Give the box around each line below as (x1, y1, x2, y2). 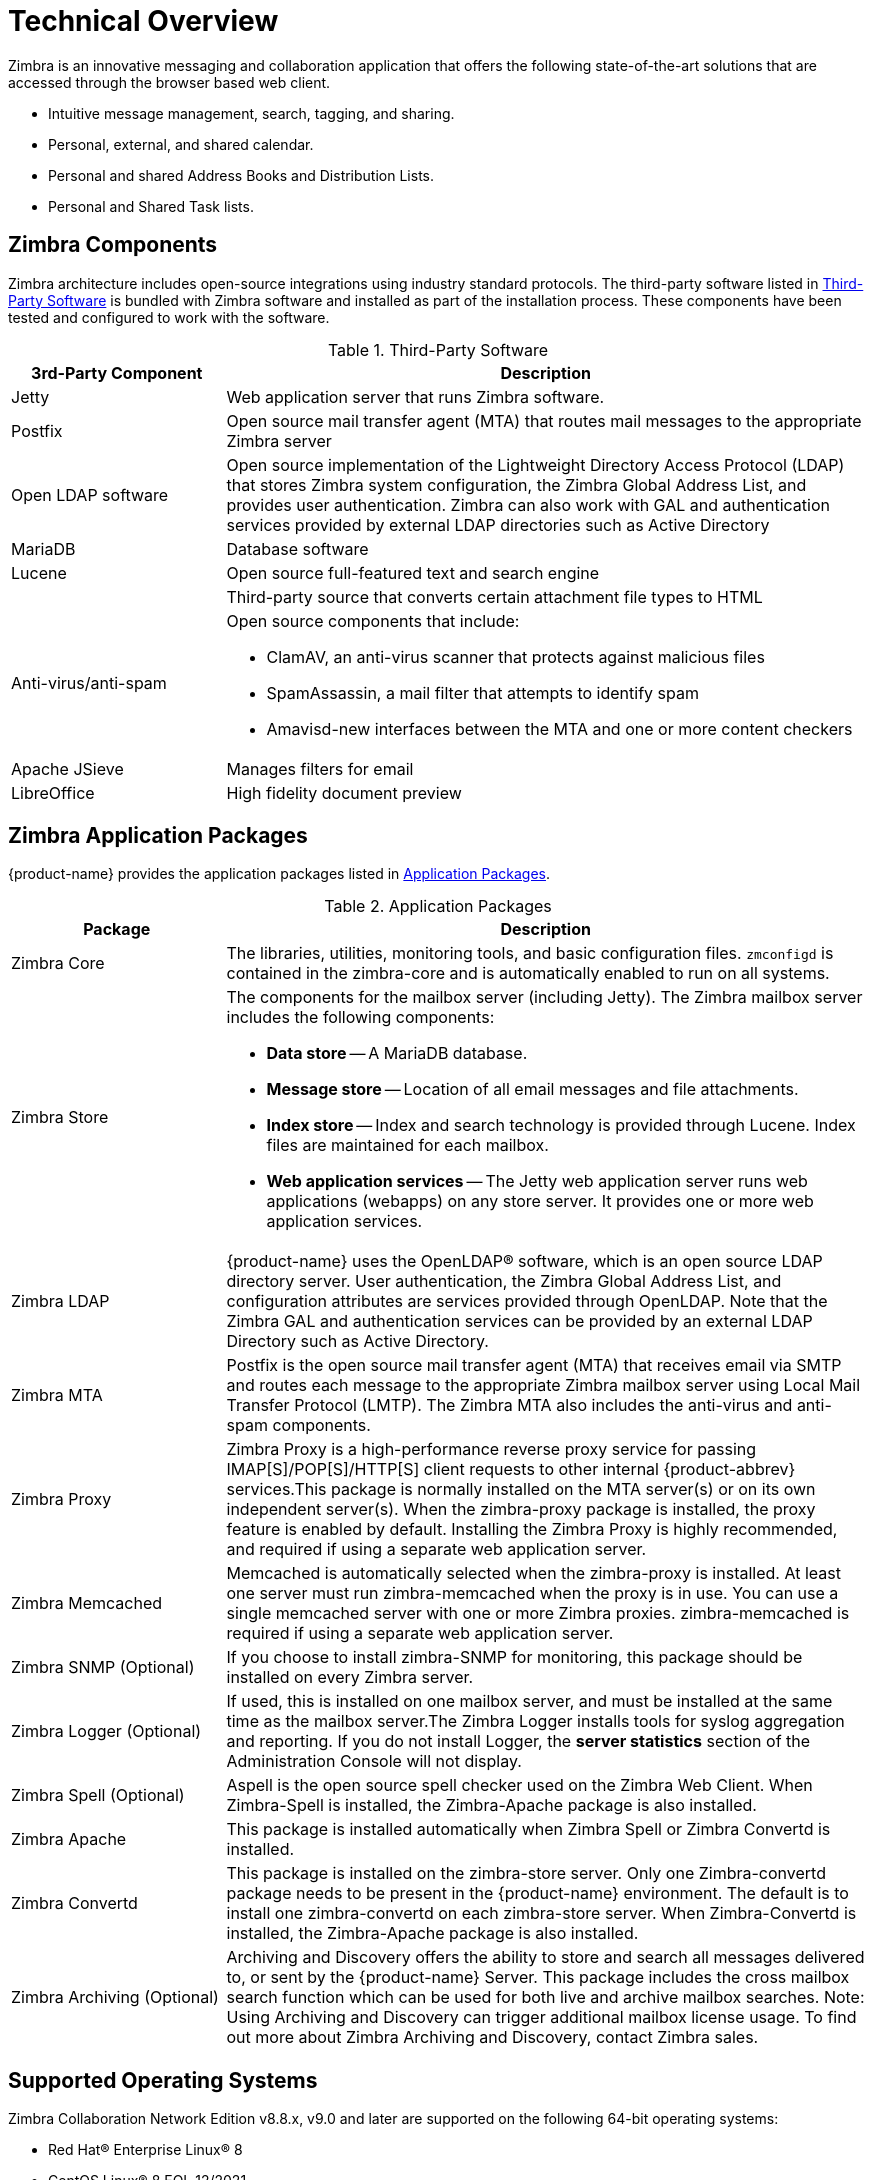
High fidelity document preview (226, 782, 462, 803)
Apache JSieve (11, 758, 124, 779)
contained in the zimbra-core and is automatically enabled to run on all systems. (226, 963, 830, 984)
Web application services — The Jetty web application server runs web (266, 1171, 808, 1192)
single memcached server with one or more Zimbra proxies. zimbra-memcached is (226, 1603, 850, 1624)
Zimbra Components (8, 232, 218, 258)
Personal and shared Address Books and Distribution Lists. (48, 166, 434, 184)
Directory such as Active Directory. (226, 1331, 489, 1352)
